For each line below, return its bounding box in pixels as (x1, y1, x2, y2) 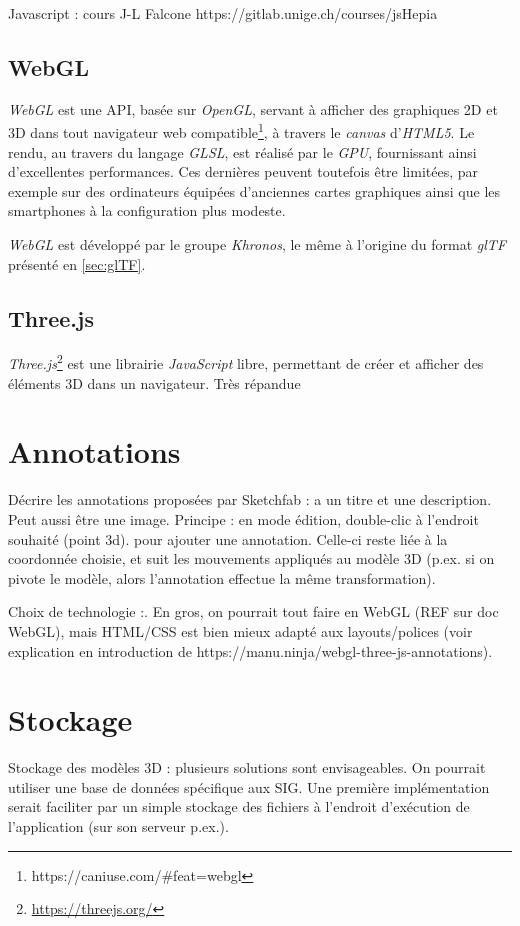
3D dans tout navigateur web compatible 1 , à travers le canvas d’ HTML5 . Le (8, 119, 475, 143)
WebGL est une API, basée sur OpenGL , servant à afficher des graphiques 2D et (8, 98, 498, 119)
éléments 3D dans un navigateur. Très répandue (8, 372, 301, 393)
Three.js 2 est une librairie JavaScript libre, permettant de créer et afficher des (8, 350, 484, 374)
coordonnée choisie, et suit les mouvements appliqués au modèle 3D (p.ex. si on (8, 548, 495, 569)
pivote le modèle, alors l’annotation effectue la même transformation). (8, 567, 436, 588)
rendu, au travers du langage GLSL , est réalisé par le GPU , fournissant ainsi (8, 141, 477, 162)
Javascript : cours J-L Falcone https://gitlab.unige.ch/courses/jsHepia (8, 3, 438, 23)
